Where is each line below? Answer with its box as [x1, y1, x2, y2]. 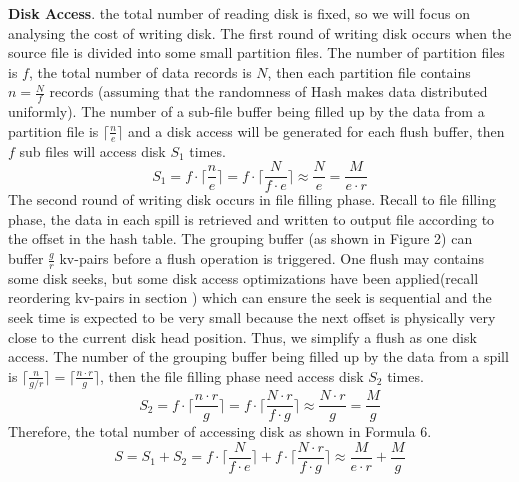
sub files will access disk [19, 140, 166, 161]
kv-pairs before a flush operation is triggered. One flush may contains [59, 248, 484, 269]
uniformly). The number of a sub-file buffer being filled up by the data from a [8, 101, 485, 122]
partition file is [8, 120, 99, 141]
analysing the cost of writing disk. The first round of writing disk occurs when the [8, 22, 512, 43]
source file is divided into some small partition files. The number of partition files [8, 42, 505, 63]
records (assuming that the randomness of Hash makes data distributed [49, 81, 488, 102]
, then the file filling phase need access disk [99, 365, 364, 386]
